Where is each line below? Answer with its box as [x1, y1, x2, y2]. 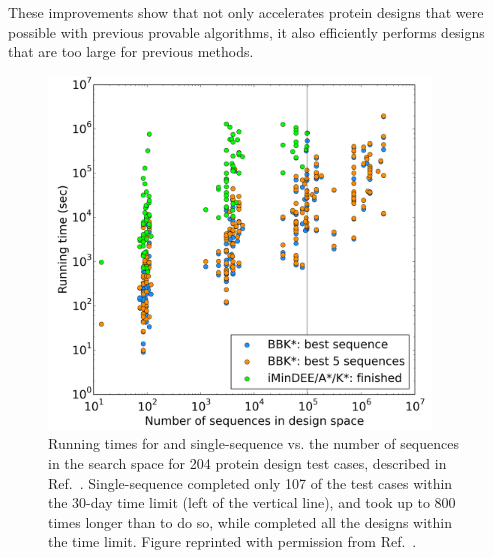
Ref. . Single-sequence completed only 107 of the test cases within [48, 472, 453, 493]
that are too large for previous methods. [8, 41, 254, 62]
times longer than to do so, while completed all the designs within [48, 511, 452, 532]
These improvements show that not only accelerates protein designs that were [8, 2, 484, 22]
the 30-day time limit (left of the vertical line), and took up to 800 [48, 492, 456, 513]
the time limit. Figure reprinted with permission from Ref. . [48, 531, 417, 552]
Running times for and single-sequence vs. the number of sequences [48, 433, 459, 454]
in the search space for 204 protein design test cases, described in [48, 452, 447, 473]
